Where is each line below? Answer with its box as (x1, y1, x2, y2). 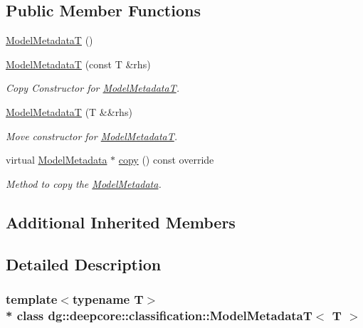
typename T (72, 290, 144, 307)
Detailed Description (6, 253, 162, 275)
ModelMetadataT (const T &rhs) (6, 56, 151, 71)
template (6, 290, 58, 307)
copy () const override (118, 152, 214, 167)
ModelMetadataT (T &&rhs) (6, 104, 132, 119)
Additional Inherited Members (6, 211, 236, 233)
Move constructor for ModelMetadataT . (6, 128, 178, 143)
